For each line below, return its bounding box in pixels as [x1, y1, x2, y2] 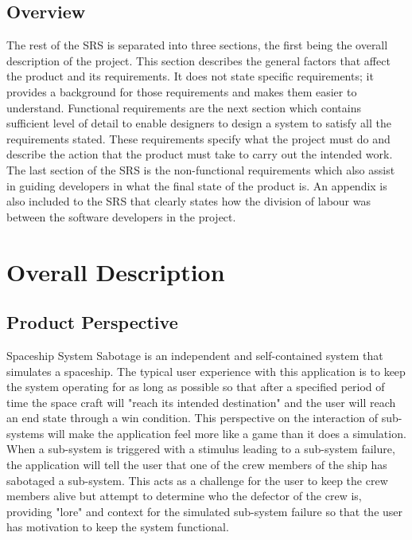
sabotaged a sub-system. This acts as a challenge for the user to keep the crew [6, 472, 388, 488]
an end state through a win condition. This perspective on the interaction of [6, 409, 379, 426]
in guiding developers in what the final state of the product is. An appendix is [6, 177, 387, 194]
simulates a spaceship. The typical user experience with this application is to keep [6, 362, 406, 379]
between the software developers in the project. [6, 208, 236, 225]
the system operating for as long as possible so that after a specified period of [6, 378, 385, 395]
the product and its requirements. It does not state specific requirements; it [6, 68, 374, 84]
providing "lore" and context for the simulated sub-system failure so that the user [6, 503, 403, 519]
